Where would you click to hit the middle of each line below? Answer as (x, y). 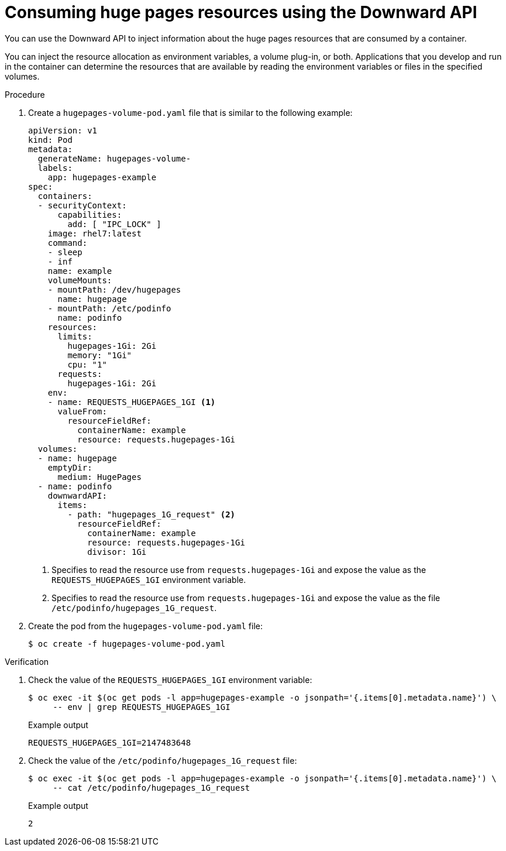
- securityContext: (82, 205)
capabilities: (90, 215)
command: (68, 243)
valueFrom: (82, 411)
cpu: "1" (87, 364)
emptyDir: (70, 467)
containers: (65, 196)
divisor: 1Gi (117, 552)
